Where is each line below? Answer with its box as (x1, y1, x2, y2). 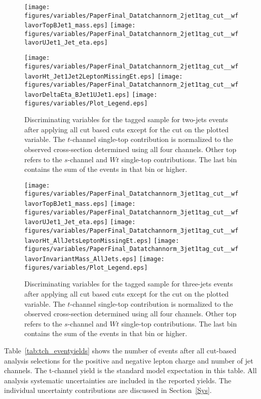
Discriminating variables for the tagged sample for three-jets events (24, 278, 233, 289)
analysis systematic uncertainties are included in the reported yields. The (4, 375, 232, 385)
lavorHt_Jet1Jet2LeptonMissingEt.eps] (24, 72, 155, 80)
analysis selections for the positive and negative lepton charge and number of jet (4, 355, 253, 366)
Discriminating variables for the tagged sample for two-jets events (24, 114, 229, 125)
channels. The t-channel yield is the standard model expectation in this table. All (4, 365, 257, 376)
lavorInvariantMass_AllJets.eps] (24, 256, 137, 263)
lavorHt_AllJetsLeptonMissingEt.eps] (24, 237, 152, 244)
